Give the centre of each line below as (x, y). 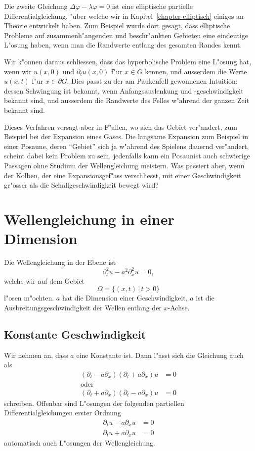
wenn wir (18, 71)
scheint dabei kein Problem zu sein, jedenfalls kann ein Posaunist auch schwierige (127, 156)
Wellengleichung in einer (89, 219)
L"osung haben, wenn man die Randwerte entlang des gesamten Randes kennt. (123, 45)
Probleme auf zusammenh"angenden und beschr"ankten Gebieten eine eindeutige (126, 35)
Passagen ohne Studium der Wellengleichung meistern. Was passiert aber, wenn (124, 165)
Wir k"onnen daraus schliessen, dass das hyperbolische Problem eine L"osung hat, (128, 61)
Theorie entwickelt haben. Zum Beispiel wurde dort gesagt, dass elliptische (117, 25)
